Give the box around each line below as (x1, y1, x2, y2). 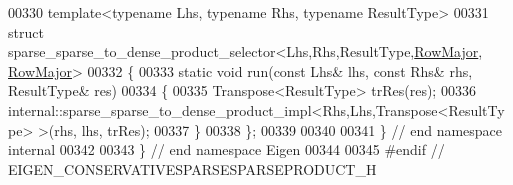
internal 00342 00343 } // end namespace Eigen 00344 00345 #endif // (8, 139, 445, 160)
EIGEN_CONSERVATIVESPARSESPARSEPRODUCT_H (8, 158, 377, 179)
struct (8, 21, 44, 42)
